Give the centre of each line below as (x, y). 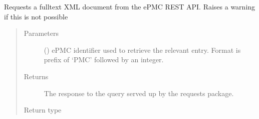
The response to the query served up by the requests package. (139, 93)
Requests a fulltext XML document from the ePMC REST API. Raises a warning (130, 6)
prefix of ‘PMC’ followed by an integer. (104, 59)
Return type (43, 110)
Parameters (41, 33)
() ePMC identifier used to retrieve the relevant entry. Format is (142, 50)
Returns (36, 76)
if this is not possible (36, 16)
